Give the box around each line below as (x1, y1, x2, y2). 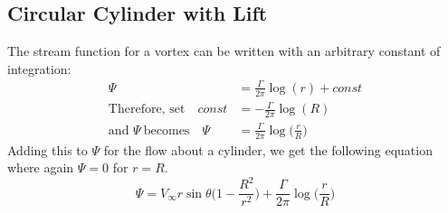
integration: (7, 59, 71, 78)
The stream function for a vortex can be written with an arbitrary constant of (7, 42, 441, 60)
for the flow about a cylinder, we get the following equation (103, 140, 433, 159)
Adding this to (7, 140, 88, 159)
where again (7, 158, 74, 177)
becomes (143, 124, 190, 137)
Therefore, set (108, 103, 186, 116)
